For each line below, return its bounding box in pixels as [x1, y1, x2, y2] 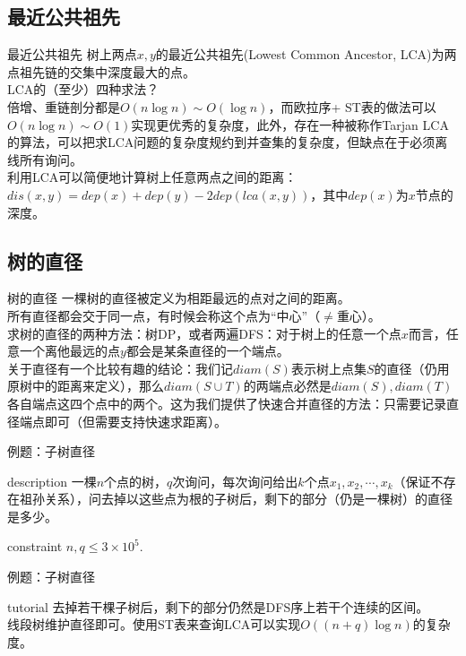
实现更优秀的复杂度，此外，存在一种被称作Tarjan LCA [131, 115, 449, 134]
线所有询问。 [7, 150, 82, 168]
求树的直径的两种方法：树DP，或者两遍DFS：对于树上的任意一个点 [7, 324, 401, 342]
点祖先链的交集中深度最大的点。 [7, 62, 195, 81]
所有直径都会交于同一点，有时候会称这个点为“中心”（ [7, 306, 321, 324]
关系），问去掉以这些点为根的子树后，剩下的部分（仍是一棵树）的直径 [44, 489, 453, 508]
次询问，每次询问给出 [172, 471, 298, 490]
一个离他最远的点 [19, 341, 120, 360]
